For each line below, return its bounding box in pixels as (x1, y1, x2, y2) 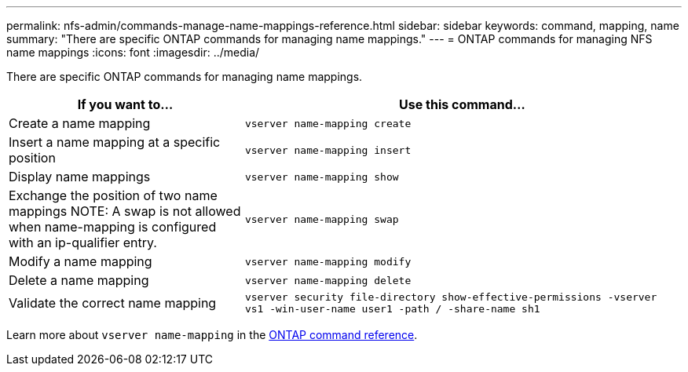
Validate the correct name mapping (9, 295, 217, 311)
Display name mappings (9, 169, 151, 184)
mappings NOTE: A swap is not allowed (9, 203, 241, 219)
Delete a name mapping (9, 272, 149, 288)
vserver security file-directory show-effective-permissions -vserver (244, 291, 657, 303)
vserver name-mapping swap (244, 213, 399, 225)
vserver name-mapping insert (244, 144, 412, 156)
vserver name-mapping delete (244, 274, 412, 286)
